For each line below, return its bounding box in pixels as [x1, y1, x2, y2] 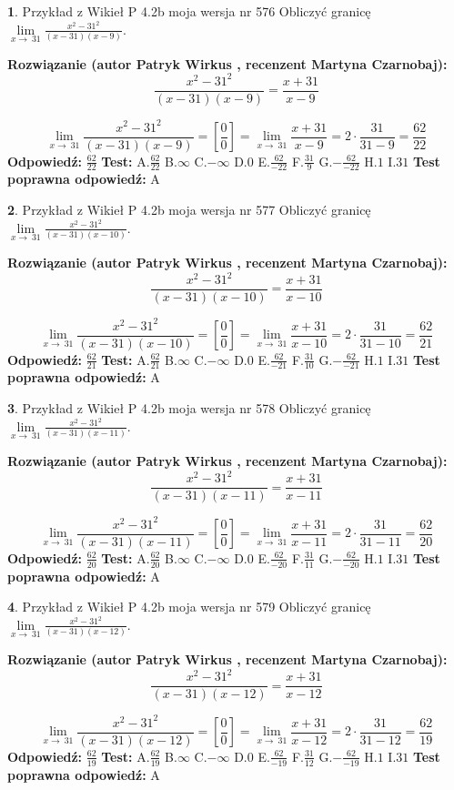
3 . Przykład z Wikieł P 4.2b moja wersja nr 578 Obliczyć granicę [7, 399, 371, 418]
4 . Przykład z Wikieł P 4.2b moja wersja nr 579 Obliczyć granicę [7, 597, 371, 616]
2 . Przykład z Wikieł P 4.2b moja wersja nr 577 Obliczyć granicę [7, 200, 371, 219]
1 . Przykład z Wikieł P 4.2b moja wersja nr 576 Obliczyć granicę [7, 2, 371, 20]
